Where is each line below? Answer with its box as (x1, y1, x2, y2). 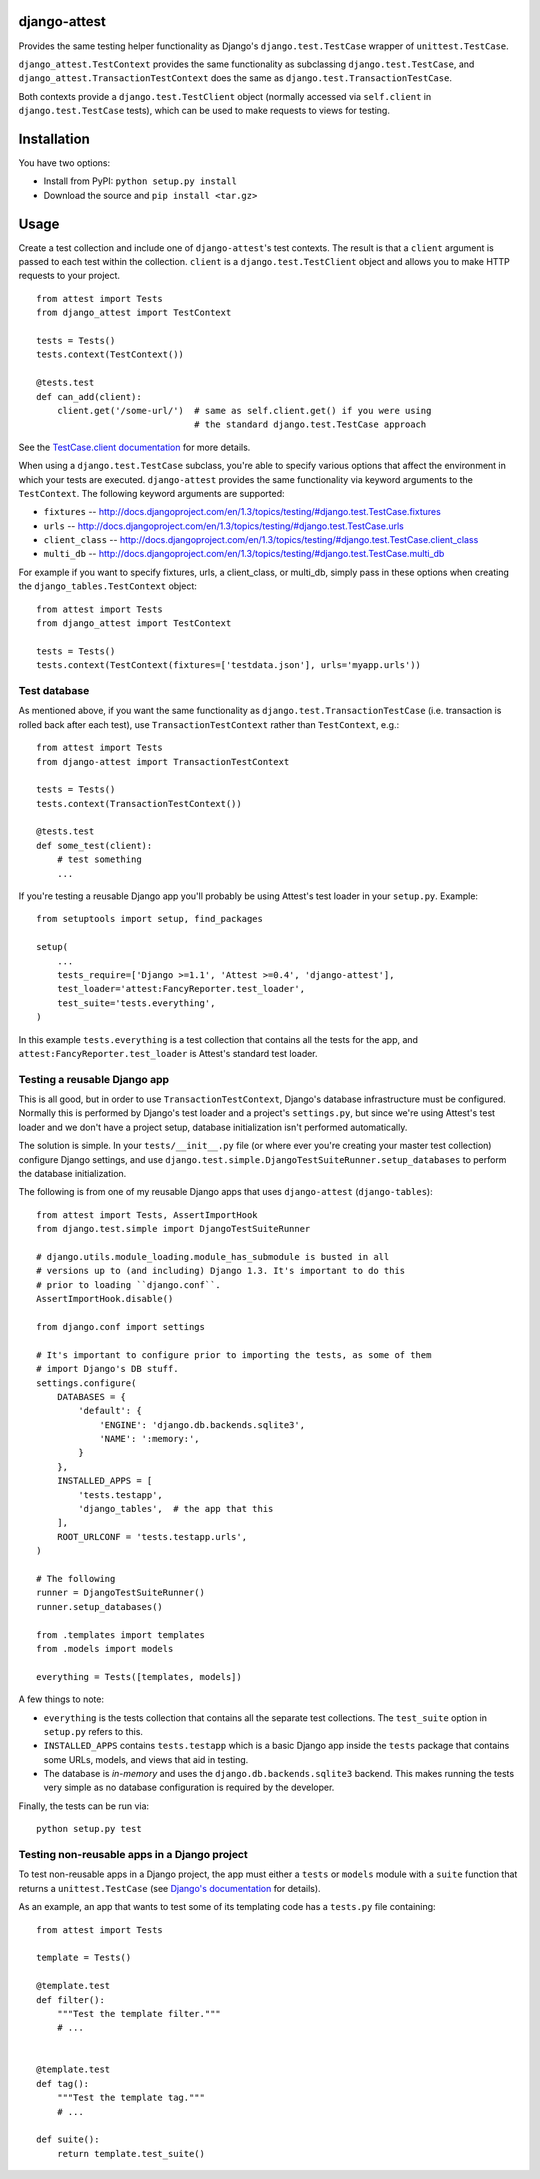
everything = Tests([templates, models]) (36, 1671, 242, 1682)
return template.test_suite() (56, 2148, 205, 2159)
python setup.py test (36, 1823, 142, 1835)
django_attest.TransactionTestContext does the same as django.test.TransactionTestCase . (18, 72, 452, 84)
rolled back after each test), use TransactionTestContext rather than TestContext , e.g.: (18, 718, 400, 730)
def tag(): (36, 2078, 90, 2089)
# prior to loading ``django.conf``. (36, 1279, 222, 1290)
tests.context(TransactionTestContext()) (36, 798, 242, 809)
